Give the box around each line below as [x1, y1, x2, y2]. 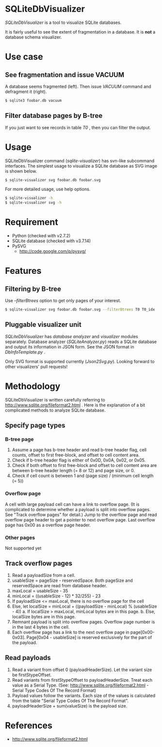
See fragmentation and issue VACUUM [5, 71, 125, 79]
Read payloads [5, 654, 51, 662]
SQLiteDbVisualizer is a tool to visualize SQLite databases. [5, 19, 122, 25]
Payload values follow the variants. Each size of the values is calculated [12, 692, 156, 698]
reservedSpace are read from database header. [12, 582, 108, 588]
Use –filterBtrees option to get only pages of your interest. [5, 298, 121, 304]
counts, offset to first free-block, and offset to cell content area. [12, 452, 140, 458]
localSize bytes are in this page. [12, 613, 76, 619]
